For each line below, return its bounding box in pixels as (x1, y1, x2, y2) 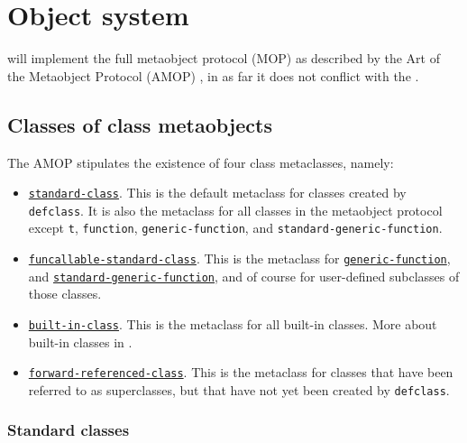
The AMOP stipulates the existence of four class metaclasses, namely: (7, 152, 394, 171)
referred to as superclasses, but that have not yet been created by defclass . (28, 380, 450, 399)
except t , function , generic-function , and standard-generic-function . (28, 218, 443, 237)
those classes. (28, 284, 102, 303)
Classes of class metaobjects (7, 110, 272, 138)
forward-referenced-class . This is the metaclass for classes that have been (28, 363, 453, 382)
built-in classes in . (28, 332, 133, 351)
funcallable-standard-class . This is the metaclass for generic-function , (28, 249, 451, 268)
